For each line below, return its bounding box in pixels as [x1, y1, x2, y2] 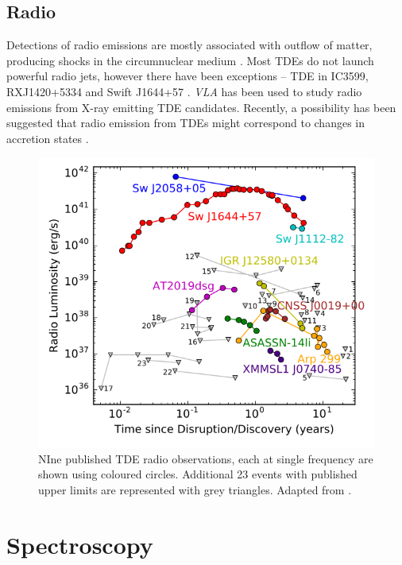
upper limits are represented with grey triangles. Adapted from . [38, 481, 352, 497]
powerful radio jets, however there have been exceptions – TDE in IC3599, [6, 68, 369, 84]
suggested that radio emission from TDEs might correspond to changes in [6, 114, 365, 131]
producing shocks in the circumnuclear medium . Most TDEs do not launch [6, 52, 374, 68]
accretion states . [6, 130, 89, 146]
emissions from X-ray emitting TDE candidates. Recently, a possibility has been [6, 99, 396, 115]
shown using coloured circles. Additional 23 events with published [38, 466, 358, 482]
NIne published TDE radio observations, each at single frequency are [38, 450, 373, 466]
